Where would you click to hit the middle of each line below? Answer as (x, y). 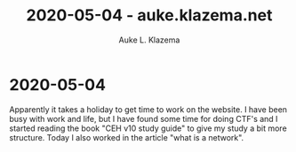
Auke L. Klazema (149, 40)
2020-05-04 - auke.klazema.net (149, 15)
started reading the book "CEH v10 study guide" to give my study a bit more (148, 128)
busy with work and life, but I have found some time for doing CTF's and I (144, 118)
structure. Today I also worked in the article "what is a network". (127, 137)
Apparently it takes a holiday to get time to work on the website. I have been (148, 109)
